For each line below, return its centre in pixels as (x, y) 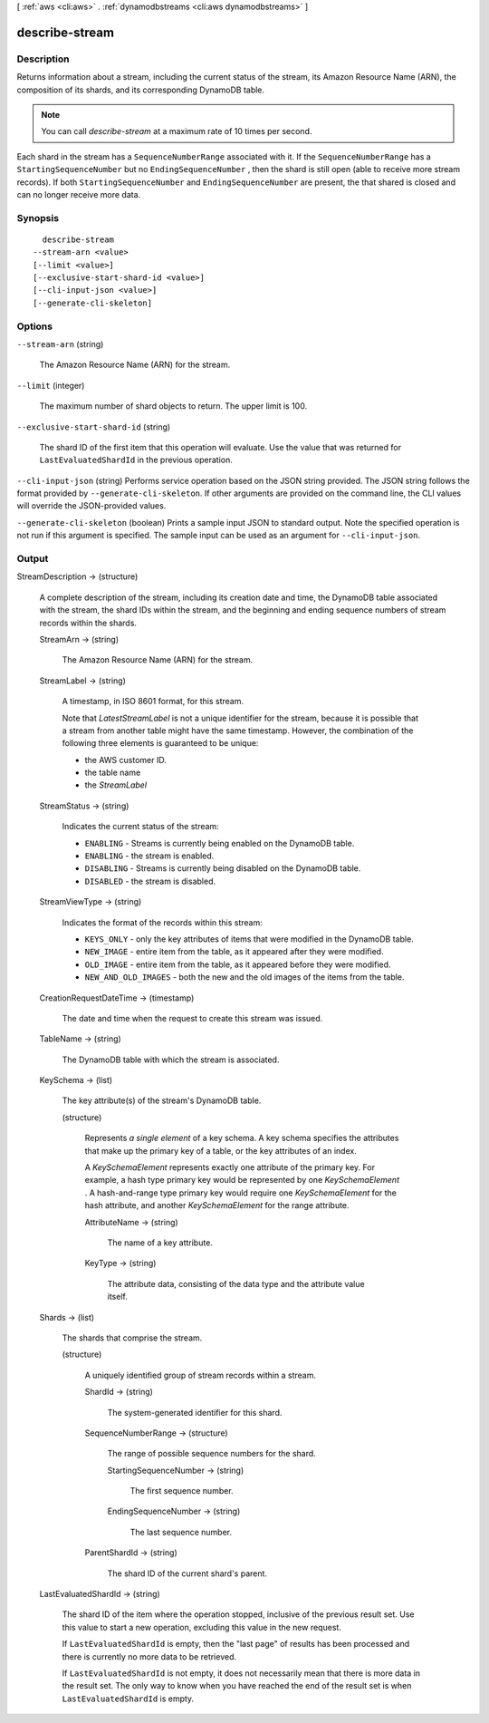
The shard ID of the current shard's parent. (187, 1573)
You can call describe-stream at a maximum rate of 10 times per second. (177, 131)
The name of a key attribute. (160, 1243)
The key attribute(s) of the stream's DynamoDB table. (162, 1100)
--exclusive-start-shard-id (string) (94, 427)
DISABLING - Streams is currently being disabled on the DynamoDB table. (223, 868)
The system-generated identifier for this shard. (195, 1412)
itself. (118, 1297)
